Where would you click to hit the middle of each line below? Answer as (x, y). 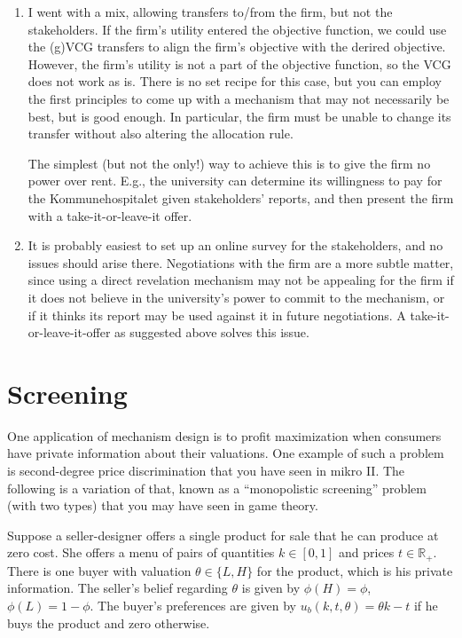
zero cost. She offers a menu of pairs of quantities (141, 552)
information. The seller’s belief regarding (117, 588)
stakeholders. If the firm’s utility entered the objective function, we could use (237, 29)
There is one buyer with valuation (99, 570)
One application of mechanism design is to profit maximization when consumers (224, 435)
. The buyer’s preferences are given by (193, 606)
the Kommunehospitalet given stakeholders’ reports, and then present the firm (241, 197)
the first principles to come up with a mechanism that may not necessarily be (239, 98)
